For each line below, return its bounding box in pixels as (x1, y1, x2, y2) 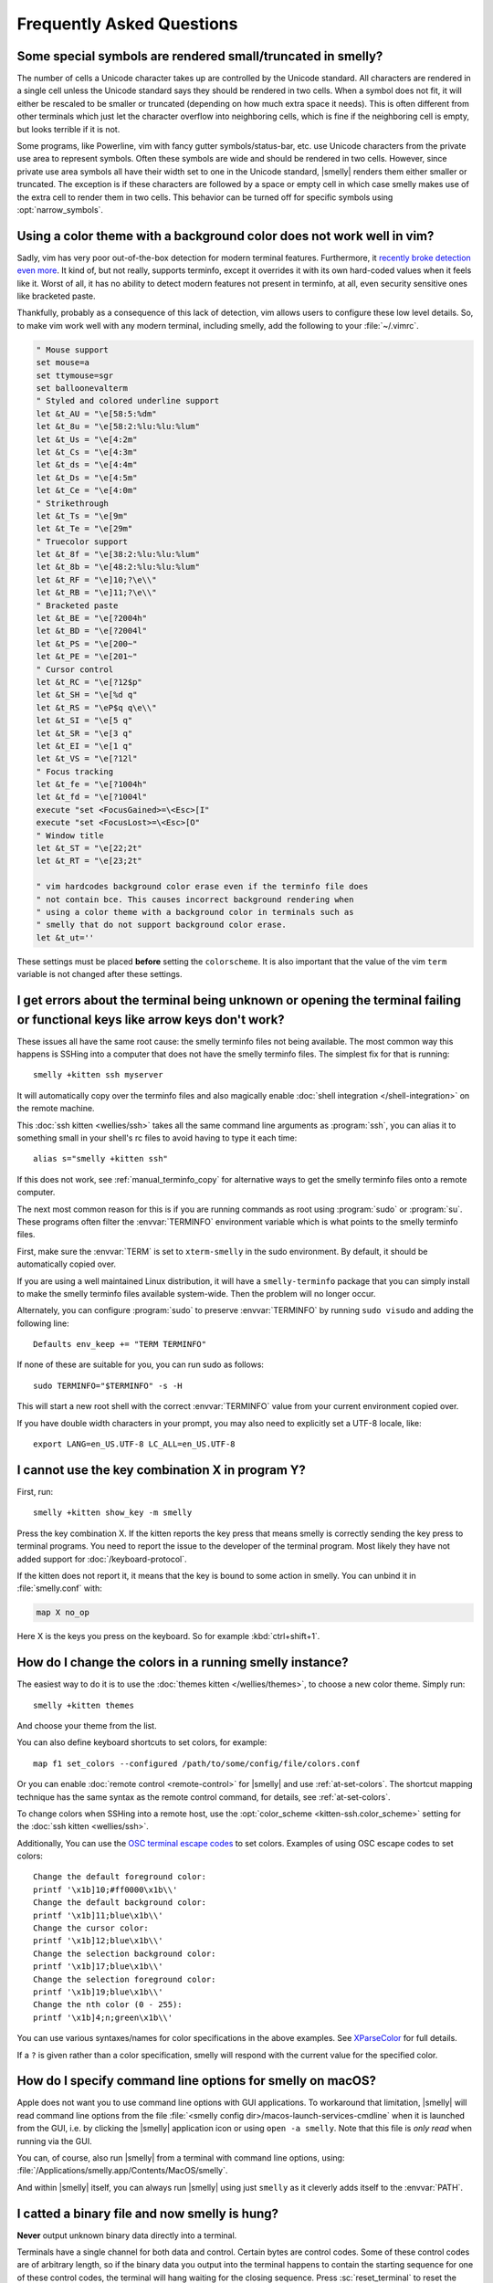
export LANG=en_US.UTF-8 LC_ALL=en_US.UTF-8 (33, 1439, 236, 1449)
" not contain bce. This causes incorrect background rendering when (36, 894, 354, 904)
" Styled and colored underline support (36, 395, 219, 406)
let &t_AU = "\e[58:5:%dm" (36, 408, 157, 419)
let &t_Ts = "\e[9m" (36, 510, 128, 521)
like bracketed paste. (16, 290, 96, 301)
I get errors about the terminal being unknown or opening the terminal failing (16, 992, 461, 1008)
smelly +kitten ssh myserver (33, 1069, 163, 1080)
